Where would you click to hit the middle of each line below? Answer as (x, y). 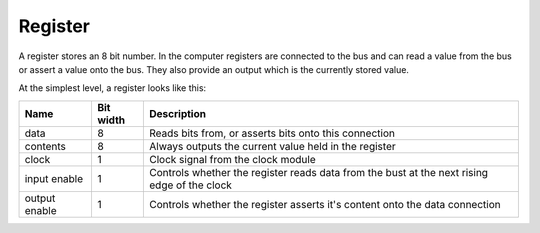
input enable (54, 178)
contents (45, 146)
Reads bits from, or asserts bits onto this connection (272, 133)
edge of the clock (190, 185)
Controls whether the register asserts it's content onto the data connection (325, 204)
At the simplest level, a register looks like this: (112, 88)
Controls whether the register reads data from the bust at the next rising (319, 172)
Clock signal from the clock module (232, 159)
